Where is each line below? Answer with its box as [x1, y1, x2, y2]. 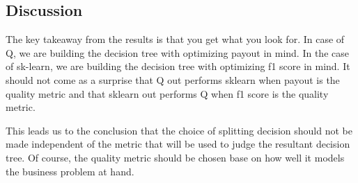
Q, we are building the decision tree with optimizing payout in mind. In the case [6, 45, 349, 60]
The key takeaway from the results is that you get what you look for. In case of [6, 32, 345, 46]
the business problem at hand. [6, 164, 134, 178]
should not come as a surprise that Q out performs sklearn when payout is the [6, 72, 340, 87]
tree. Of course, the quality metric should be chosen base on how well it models [6, 150, 345, 164]
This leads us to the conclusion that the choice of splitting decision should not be [6, 123, 352, 137]
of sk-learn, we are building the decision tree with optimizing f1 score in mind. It [6, 59, 350, 73]
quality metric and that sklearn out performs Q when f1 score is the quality [6, 86, 329, 101]
